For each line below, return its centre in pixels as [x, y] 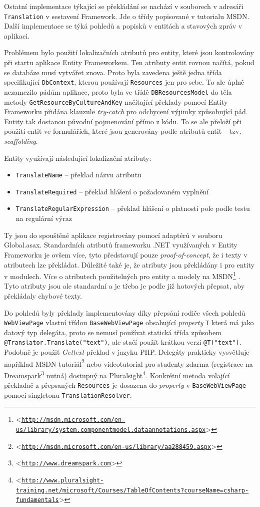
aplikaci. [17, 35]
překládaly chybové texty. [43, 295]
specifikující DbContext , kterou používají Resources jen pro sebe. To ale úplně [124, 82]
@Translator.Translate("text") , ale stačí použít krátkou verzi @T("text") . [123, 342]
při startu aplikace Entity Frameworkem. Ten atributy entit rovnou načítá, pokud [129, 62]
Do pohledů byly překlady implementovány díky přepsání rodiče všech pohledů [125, 312]
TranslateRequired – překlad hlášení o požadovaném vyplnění [112, 191]
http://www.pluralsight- [62, 481]
